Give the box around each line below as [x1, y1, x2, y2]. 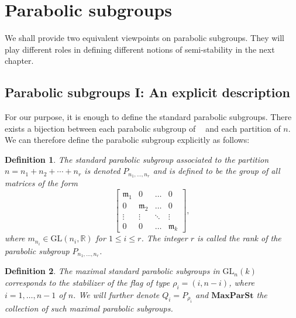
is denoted [84, 165, 121, 177]
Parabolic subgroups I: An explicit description [5, 83, 290, 101]
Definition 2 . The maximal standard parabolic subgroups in [5, 265, 220, 277]
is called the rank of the [197, 232, 281, 244]
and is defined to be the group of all [153, 165, 280, 177]
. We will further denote [73, 288, 160, 300]
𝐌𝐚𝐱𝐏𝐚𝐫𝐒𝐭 [211, 291, 254, 300]
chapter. [5, 54, 34, 67]
